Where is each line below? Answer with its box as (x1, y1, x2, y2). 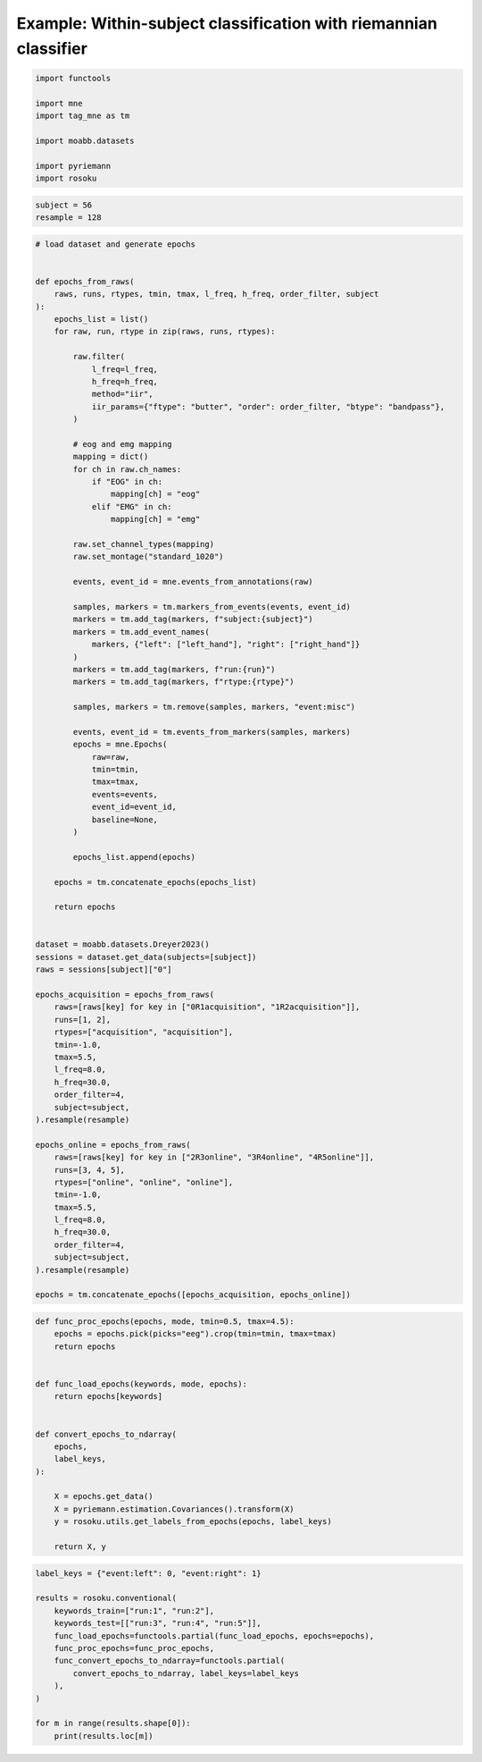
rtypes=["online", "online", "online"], (54, 1176, 234, 1187)
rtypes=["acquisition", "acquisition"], (54, 1027, 234, 1037)
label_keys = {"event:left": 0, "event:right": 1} (35, 1568, 262, 1578)
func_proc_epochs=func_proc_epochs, (54, 1643, 214, 1653)
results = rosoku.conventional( (35, 1593, 178, 1604)
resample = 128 (35, 213, 102, 223)
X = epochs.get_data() (54, 1491, 154, 1502)
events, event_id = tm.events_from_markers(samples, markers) (72, 727, 352, 737)
